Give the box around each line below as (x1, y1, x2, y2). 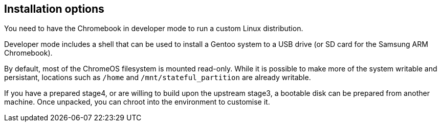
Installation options (4, 3, 104, 15)
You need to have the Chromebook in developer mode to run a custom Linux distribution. (4, 24, 303, 33)
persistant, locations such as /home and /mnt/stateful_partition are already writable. (4, 73, 311, 82)
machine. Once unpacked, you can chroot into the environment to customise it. (4, 97, 270, 107)
